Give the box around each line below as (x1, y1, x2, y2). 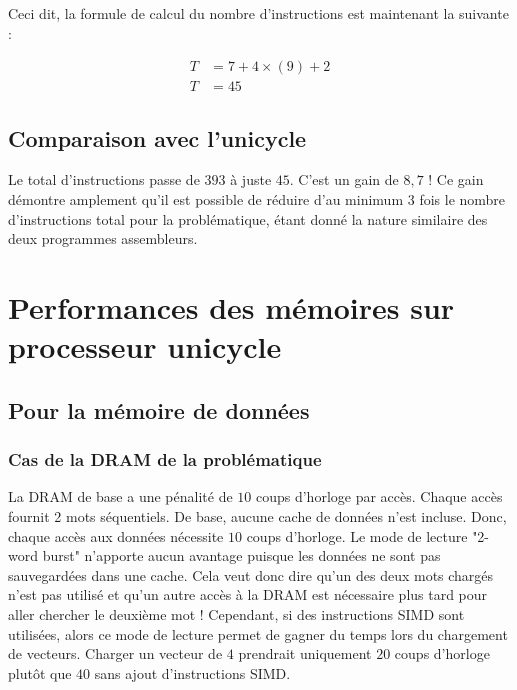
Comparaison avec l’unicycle (8, 122, 307, 153)
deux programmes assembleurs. (8, 228, 198, 249)
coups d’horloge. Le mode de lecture (246, 525, 468, 546)
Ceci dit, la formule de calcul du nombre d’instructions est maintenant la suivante (8, 3, 509, 23)
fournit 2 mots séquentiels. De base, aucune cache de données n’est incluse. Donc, (8, 505, 507, 526)
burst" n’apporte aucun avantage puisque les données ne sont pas (42, 545, 441, 566)
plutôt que (8, 662, 72, 683)
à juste (230, 169, 272, 190)
